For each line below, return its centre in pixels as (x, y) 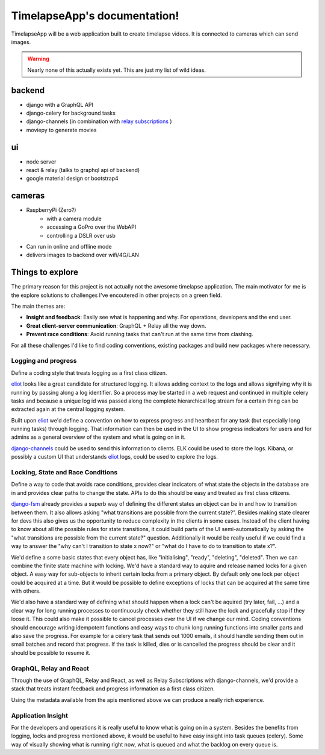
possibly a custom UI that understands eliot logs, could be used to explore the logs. (115, 457)
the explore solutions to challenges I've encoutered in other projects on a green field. (116, 295)
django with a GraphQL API (60, 104)
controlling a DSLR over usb (81, 235)
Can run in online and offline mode (69, 246)
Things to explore (45, 272)
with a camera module (74, 218)
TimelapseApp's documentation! (95, 16)
